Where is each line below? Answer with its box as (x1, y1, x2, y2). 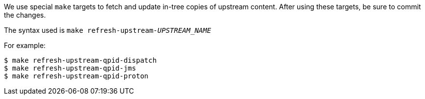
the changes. (4, 11, 46, 19)
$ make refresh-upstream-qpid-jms (4, 64, 136, 72)
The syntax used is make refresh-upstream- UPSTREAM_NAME (4, 26, 212, 34)
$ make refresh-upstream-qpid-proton (4, 72, 149, 80)
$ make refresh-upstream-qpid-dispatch (4, 56, 157, 64)
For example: (4, 41, 46, 49)
